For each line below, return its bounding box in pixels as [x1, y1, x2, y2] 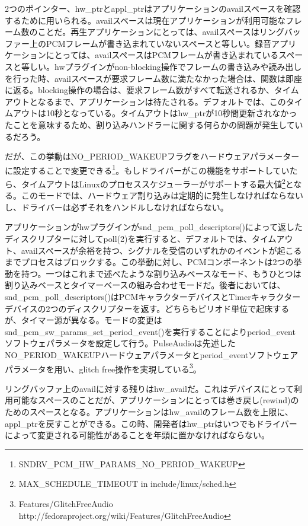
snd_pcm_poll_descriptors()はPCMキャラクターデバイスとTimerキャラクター [5, 290, 301, 302]
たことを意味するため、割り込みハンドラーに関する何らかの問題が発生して [5, 118, 295, 130]
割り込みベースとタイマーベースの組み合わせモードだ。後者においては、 [5, 279, 285, 291]
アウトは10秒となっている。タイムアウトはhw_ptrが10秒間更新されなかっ [12, 107, 297, 119]
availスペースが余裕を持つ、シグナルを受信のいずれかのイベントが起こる [21, 244, 302, 256]
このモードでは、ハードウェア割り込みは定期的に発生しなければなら [21, 189, 287, 202]
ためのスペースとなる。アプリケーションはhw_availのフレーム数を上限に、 [5, 405, 293, 417]
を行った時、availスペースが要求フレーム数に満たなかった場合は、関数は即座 [5, 72, 302, 84]
